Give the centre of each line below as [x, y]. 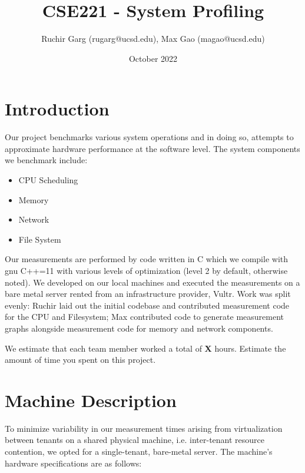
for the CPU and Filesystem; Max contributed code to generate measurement [145, 317]
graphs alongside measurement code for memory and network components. [139, 328]
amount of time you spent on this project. [80, 360]
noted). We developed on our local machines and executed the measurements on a [152, 282]
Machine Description [91, 400]
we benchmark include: [46, 160]
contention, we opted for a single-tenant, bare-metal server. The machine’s [139, 451]
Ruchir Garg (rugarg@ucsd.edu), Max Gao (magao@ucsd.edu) [153, 39]
